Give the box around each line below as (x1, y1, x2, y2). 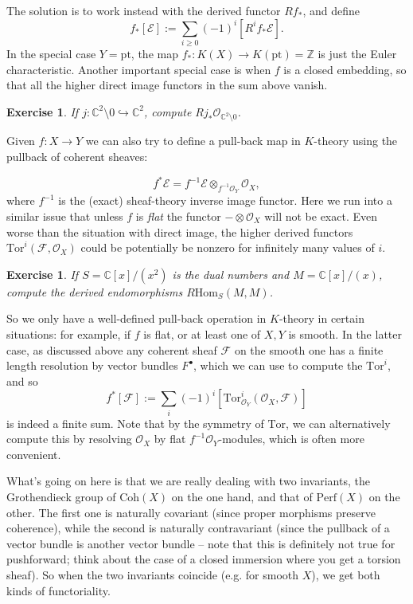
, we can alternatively (286, 414, 391, 431)
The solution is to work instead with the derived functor (6, 2, 281, 18)
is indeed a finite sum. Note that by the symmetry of (6, 414, 264, 431)
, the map (131, 45, 178, 61)
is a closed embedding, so (283, 61, 407, 77)
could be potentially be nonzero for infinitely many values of (80, 239, 375, 256)
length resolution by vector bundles (6, 357, 178, 374)
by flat (154, 430, 186, 447)
